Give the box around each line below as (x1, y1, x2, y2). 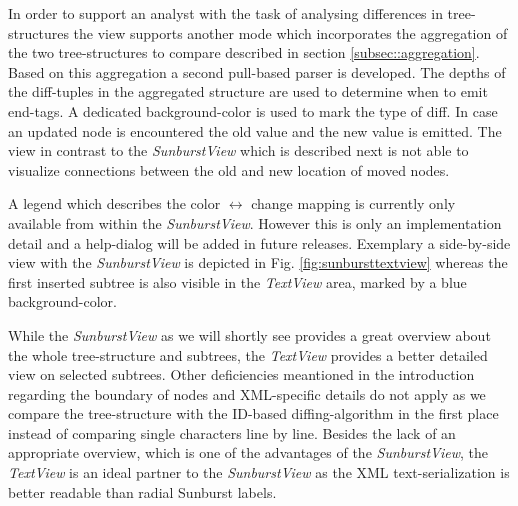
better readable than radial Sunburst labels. (8, 481, 277, 502)
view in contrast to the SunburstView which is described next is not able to (8, 140, 469, 161)
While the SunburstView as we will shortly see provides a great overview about (8, 324, 491, 345)
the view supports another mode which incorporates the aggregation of (73, 22, 508, 43)
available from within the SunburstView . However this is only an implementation (8, 212, 502, 233)
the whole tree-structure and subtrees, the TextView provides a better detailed (8, 344, 488, 365)
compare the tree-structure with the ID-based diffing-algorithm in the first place (8, 403, 499, 424)
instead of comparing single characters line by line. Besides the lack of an (8, 422, 456, 443)
